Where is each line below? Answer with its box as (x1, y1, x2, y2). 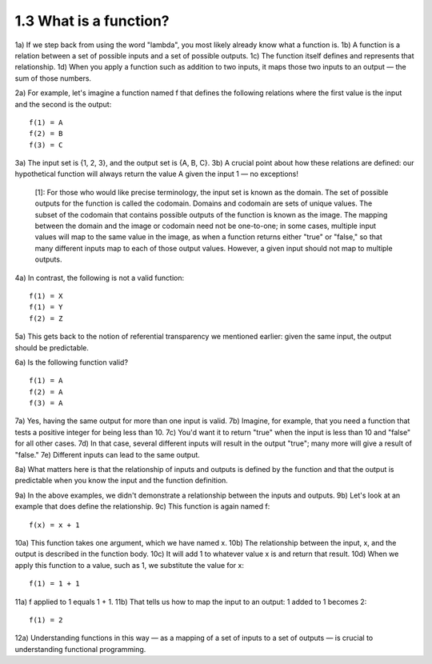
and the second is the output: (14, 99, 112, 109)
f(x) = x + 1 (29, 520, 80, 530)
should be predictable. (14, 342, 90, 352)
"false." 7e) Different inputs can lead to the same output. (14, 450, 200, 459)
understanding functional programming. (14, 644, 146, 654)
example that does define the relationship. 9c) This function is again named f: (14, 502, 270, 511)
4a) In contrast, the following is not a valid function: (14, 273, 184, 282)
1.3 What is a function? (14, 12, 170, 30)
